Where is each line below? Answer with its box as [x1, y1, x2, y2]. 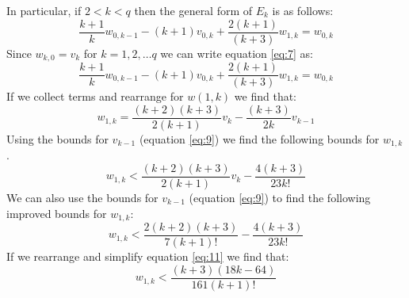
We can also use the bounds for [6, 189, 159, 205]
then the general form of [134, 2, 253, 18]
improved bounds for [6, 204, 107, 221]
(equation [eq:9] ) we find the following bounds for [139, 130, 380, 147]
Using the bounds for [6, 130, 109, 147]
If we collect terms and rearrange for [6, 88, 184, 105]
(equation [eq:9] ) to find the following [189, 189, 371, 205]
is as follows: [272, 2, 334, 18]
